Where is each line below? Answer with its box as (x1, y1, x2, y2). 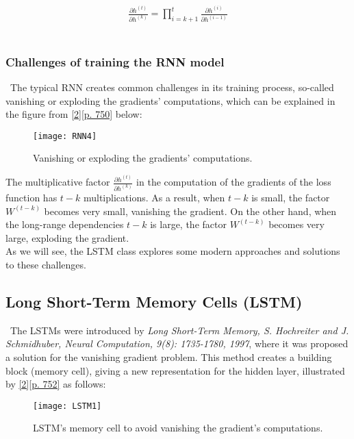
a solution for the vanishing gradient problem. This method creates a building (5, 349, 332, 364)
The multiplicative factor (5, 175, 110, 189)
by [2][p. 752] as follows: (5, 377, 106, 391)
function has (5, 190, 58, 204)
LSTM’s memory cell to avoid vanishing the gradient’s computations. (33, 421, 323, 435)
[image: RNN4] (33, 131, 97, 141)
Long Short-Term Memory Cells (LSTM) (5, 290, 303, 312)
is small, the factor (251, 190, 330, 204)
